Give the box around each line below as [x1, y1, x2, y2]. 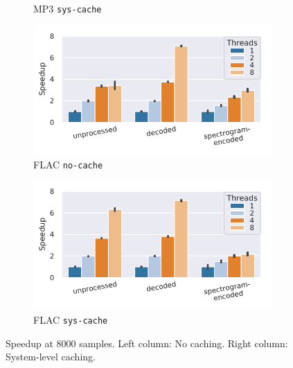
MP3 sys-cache [33, 1, 102, 15]
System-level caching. [6, 349, 96, 364]
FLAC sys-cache [33, 313, 108, 327]
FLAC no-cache [33, 157, 103, 171]
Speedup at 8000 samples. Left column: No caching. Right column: [6, 335, 288, 350]
